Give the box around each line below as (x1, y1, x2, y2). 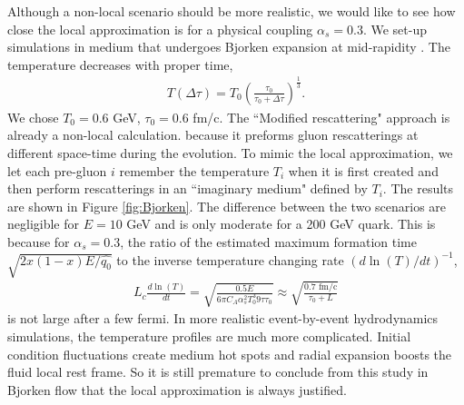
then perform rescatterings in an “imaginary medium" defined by (7, 179, 368, 198)
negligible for (7, 214, 80, 233)
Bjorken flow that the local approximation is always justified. (7, 380, 347, 399)
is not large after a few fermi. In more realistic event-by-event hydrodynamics (7, 309, 439, 328)
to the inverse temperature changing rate (116, 250, 344, 269)
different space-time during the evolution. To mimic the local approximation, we (7, 143, 453, 162)
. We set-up (362, 19, 427, 38)
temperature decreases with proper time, (7, 54, 233, 74)
